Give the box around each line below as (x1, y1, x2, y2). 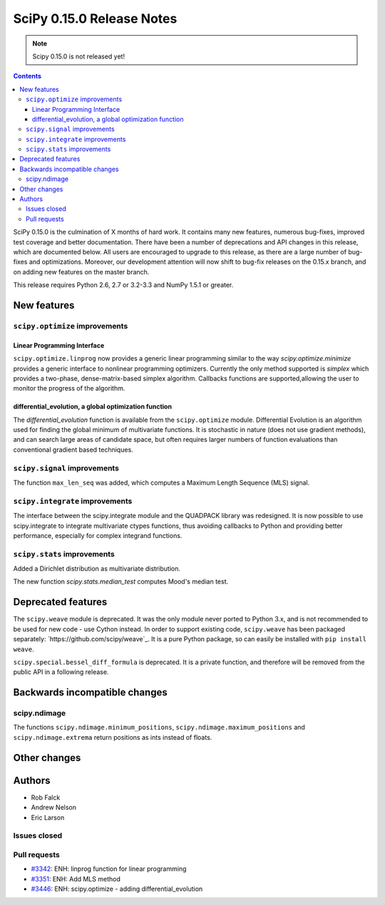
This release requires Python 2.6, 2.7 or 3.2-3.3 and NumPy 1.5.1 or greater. (13, 281, 234, 289)
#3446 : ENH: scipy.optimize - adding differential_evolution (31, 884, 203, 894)
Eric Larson (31, 813, 65, 822)
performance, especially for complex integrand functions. (13, 531, 183, 539)
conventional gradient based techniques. (13, 445, 133, 454)
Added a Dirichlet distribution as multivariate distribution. (13, 564, 181, 573)
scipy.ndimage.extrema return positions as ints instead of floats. (13, 733, 212, 741)
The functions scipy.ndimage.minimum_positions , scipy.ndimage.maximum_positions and (13, 723, 306, 732)
